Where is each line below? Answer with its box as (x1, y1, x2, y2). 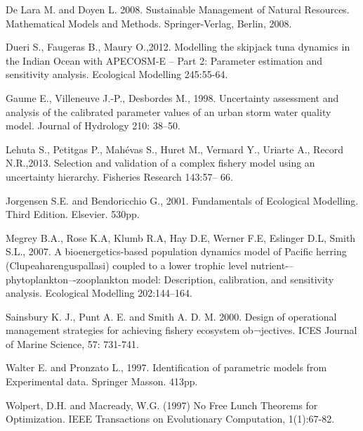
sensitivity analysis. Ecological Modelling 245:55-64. (6, 67, 228, 82)
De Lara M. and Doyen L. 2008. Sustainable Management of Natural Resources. (6, 2, 350, 16)
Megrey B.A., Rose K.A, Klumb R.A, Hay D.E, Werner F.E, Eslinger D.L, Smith (6, 230, 356, 245)
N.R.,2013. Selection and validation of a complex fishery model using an (6, 155, 315, 170)
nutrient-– (251, 257, 293, 272)
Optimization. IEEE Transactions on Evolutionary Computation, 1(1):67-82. (6, 411, 335, 426)
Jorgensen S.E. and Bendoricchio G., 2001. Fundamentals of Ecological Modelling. (6, 193, 359, 207)
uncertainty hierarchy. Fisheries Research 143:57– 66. (6, 169, 233, 184)
